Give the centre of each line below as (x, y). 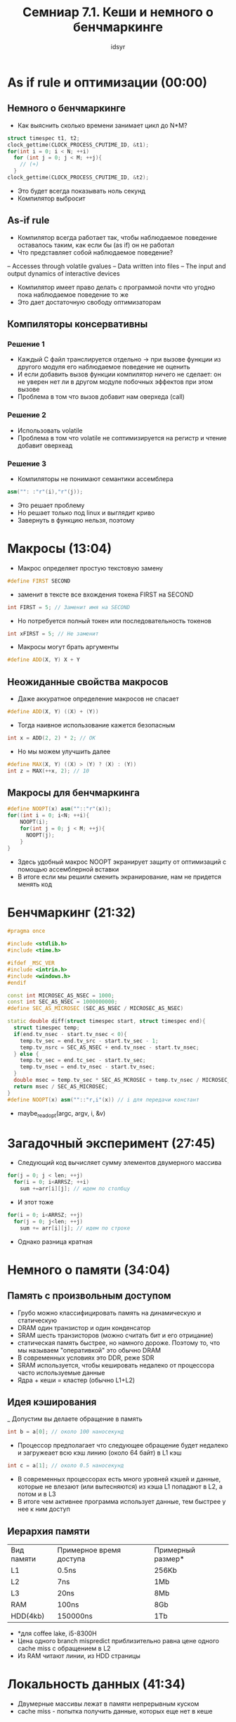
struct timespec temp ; (47, 1028)
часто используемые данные (61, 1372)
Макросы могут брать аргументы (68, 647)
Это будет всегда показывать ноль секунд (81, 191)
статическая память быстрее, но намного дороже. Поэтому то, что (119, 1342)
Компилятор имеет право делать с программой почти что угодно (116, 287)
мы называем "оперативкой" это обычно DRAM (89, 1350)
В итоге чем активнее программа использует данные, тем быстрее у (122, 1502)
